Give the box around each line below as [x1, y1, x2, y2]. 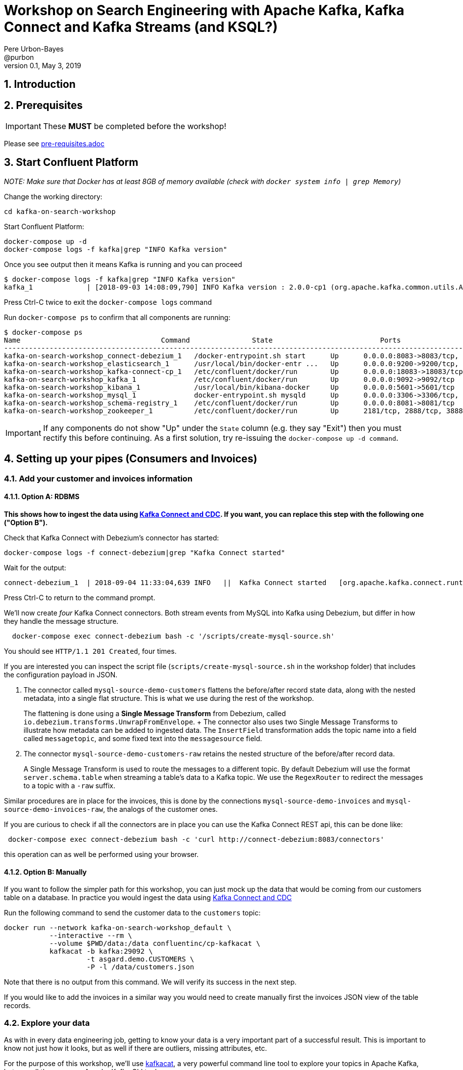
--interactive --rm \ [49, 932, 132, 940]
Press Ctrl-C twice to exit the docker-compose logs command [4, 297, 212, 306]
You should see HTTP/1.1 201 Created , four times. [4, 646, 177, 655]
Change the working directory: [4, 192, 103, 201]
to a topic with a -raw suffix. [24, 781, 115, 790]
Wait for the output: [4, 563, 66, 572]
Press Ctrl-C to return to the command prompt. [4, 593, 155, 602]
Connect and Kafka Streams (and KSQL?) [4, 19, 278, 35]
